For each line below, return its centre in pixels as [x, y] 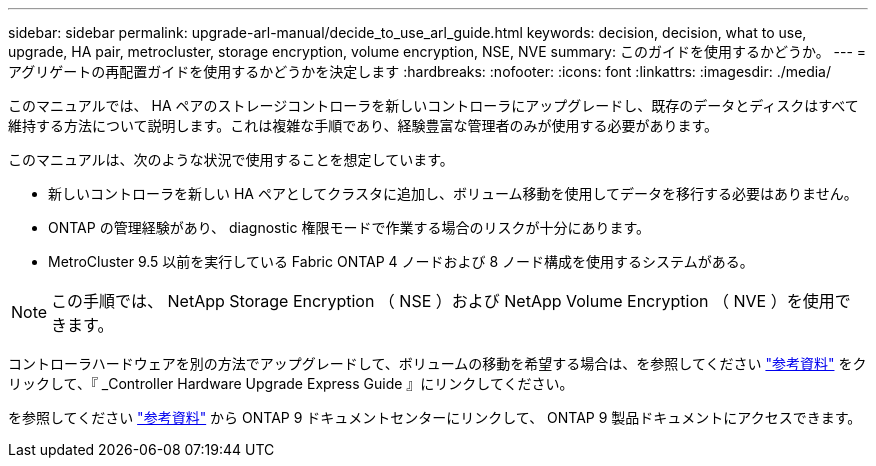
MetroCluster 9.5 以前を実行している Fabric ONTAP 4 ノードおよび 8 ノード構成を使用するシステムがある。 [401, 261]
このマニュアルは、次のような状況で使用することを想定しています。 [231, 159]
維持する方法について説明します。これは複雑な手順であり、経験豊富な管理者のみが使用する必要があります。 [363, 125]
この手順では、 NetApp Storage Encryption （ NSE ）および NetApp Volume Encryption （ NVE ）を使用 [443, 301]
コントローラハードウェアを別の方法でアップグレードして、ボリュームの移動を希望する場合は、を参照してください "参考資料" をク [437, 363]
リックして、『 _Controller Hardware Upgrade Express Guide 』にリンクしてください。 [291, 383]
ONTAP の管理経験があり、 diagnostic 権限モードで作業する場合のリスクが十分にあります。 [349, 227]
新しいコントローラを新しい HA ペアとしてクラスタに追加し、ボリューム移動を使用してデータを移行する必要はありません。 [453, 193]
